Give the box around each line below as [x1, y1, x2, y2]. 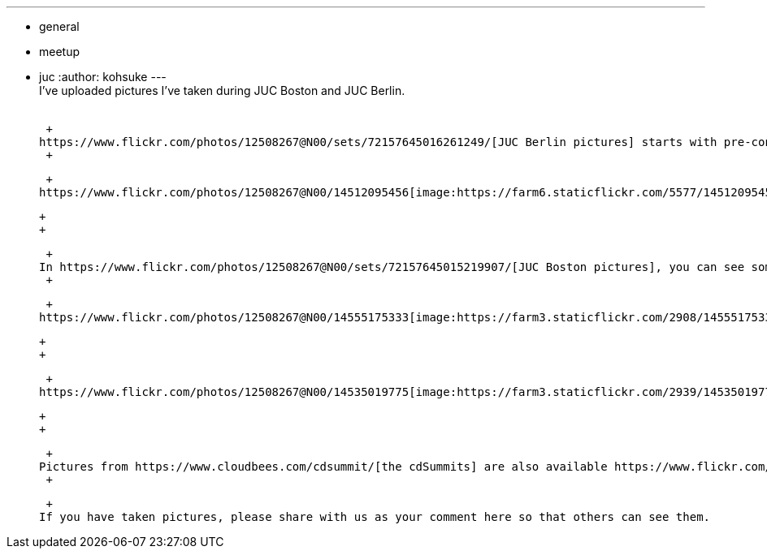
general [39, 19, 80, 33]
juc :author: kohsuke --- [39, 70, 167, 84]
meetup [39, 45, 80, 58]
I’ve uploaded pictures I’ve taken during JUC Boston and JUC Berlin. [39, 84, 405, 97]
